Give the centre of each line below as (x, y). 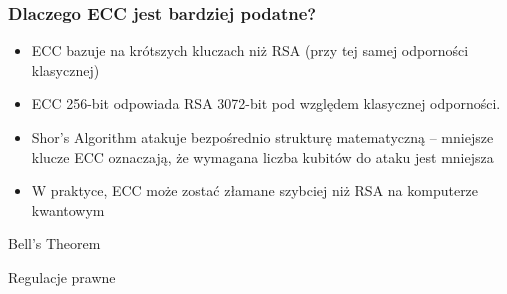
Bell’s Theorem (54, 243)
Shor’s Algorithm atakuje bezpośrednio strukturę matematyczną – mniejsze (262, 137)
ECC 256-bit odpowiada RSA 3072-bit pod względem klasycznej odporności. (266, 103)
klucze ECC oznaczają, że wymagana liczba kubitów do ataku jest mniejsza (262, 156)
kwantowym (68, 209)
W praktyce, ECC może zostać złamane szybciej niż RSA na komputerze (255, 190)
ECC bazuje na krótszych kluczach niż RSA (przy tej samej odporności (250, 50)
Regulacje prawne (62, 276)
